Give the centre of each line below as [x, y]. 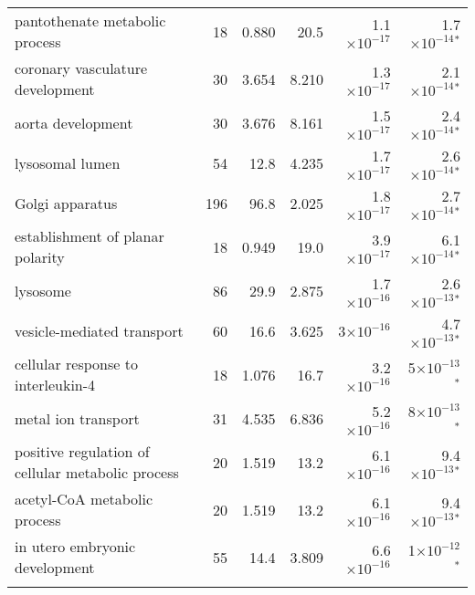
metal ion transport [77, 418]
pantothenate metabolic [90, 21]
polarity [40, 257]
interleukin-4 [55, 385]
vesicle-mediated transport [99, 330]
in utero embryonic [75, 546]
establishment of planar [90, 236]
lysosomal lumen [68, 162]
